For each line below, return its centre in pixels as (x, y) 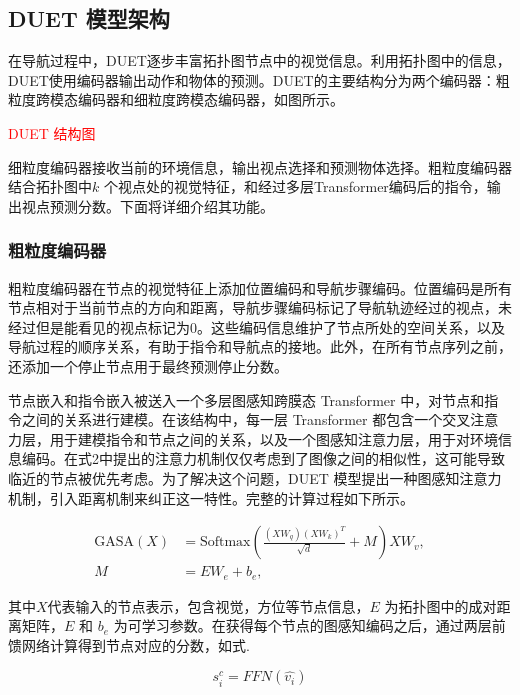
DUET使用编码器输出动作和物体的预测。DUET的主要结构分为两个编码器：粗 (259, 79)
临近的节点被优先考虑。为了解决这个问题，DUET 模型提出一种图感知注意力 (255, 477)
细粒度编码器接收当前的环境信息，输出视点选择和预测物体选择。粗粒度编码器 (260, 166)
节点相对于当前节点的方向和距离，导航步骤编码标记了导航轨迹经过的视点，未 (260, 307)
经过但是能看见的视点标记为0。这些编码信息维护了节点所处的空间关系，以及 (256, 326)
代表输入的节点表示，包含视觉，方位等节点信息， (208, 605)
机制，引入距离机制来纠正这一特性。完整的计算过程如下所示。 (211, 497)
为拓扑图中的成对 (440, 605)
